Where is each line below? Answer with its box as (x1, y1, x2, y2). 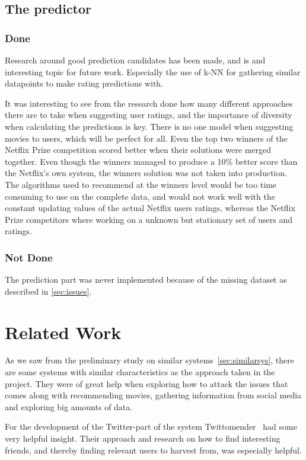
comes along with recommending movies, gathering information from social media (5, 389, 302, 401)
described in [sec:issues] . (5, 285, 92, 297)
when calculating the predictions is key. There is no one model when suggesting (5, 120, 294, 132)
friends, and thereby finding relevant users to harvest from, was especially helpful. (5, 443, 302, 456)
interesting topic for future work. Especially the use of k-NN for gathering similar (5, 65, 301, 78)
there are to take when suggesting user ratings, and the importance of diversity (5, 108, 292, 121)
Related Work (5, 320, 122, 344)
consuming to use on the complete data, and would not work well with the (5, 190, 275, 202)
